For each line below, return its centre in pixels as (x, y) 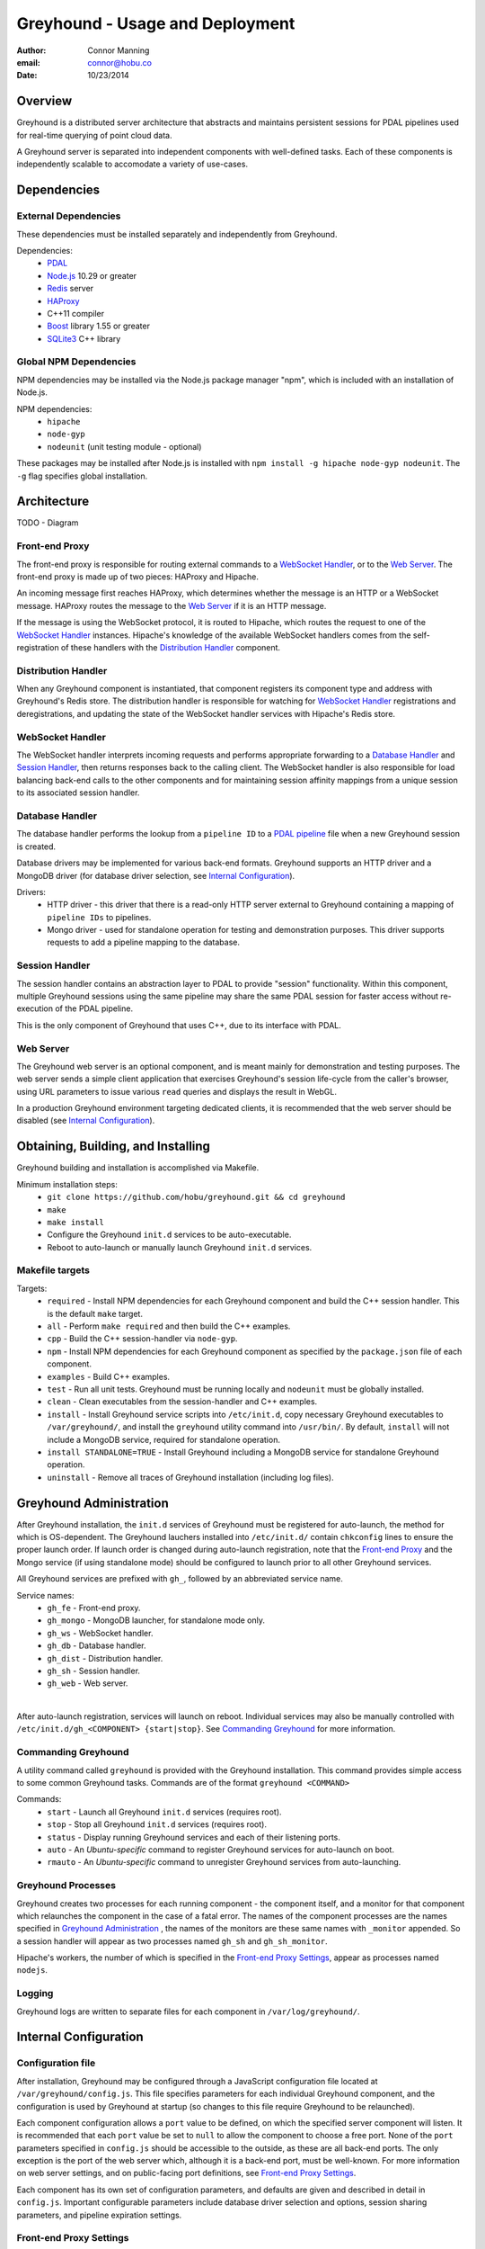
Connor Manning (119, 50)
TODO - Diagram (48, 523)
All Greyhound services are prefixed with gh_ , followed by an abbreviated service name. (180, 1579)
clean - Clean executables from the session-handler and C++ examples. (182, 1402)
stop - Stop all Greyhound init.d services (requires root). (157, 1824)
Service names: (45, 1595)
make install (76, 1222)
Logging (35, 1994)
